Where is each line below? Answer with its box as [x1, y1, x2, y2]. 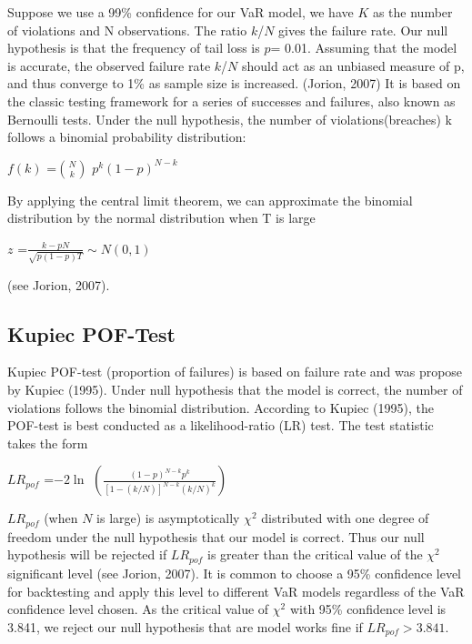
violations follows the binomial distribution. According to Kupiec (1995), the [7, 397, 434, 417]
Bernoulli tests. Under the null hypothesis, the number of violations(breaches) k [7, 109, 452, 128]
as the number [372, 3, 453, 21]
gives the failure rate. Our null [278, 20, 448, 39]
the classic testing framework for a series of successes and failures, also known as [7, 91, 456, 110]
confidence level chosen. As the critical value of [7, 599, 269, 619]
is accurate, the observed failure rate [7, 55, 211, 75]
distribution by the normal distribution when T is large [7, 208, 316, 227]
